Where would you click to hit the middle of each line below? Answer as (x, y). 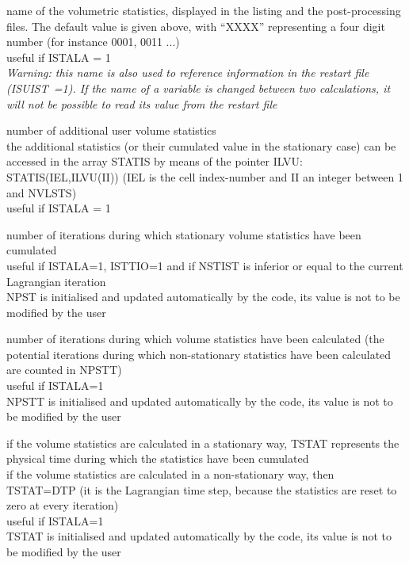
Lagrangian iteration (56, 281)
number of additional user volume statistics (111, 130)
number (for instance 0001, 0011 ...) (93, 42)
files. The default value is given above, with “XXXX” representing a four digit (196, 26)
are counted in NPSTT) (64, 370)
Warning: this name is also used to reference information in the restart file (188, 73)
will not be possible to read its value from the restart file (142, 103)
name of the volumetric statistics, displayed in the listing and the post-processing (204, 10)
